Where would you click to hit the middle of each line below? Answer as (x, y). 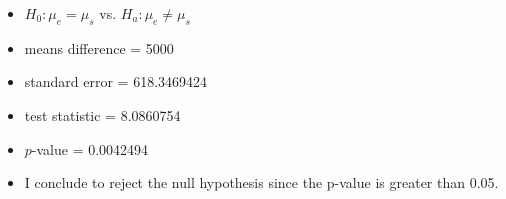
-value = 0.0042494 (90, 148)
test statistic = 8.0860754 (102, 114)
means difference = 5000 (99, 47)
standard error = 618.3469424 (116, 81)
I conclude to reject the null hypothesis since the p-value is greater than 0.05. (261, 182)
